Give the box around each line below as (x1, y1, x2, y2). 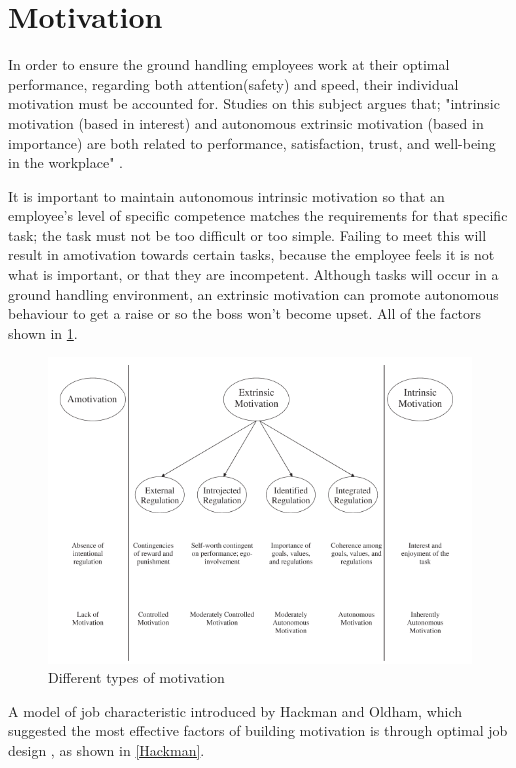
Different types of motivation (48, 667, 225, 688)
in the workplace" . (8, 152, 123, 173)
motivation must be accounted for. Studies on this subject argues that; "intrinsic (8, 93, 500, 114)
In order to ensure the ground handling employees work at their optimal (8, 54, 450, 75)
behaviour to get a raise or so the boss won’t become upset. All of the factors (8, 303, 482, 324)
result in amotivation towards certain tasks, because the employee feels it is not (8, 244, 495, 265)
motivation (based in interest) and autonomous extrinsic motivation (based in (8, 112, 484, 133)
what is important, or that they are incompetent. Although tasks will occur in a (8, 264, 499, 285)
